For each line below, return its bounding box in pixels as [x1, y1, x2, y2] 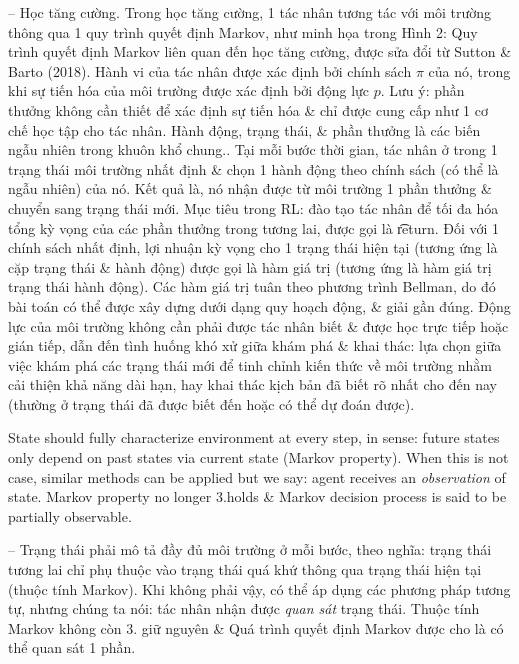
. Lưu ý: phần [380, 80, 465, 101]
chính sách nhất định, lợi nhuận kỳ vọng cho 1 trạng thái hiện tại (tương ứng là [8, 237, 498, 258]
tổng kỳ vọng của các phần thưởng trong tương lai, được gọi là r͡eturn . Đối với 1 [8, 217, 500, 238]
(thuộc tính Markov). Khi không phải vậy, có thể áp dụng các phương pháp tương [8, 578, 511, 599]
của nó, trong [428, 60, 511, 81]
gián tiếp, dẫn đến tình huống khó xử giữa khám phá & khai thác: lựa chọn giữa [8, 335, 502, 356]
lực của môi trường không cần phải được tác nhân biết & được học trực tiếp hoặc [8, 315, 509, 336]
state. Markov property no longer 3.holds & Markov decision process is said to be [8, 486, 507, 507]
